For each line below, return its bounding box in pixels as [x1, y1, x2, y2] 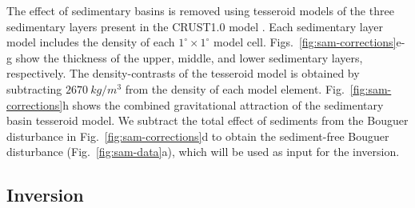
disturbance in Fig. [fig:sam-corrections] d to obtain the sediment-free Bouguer [6, 127, 389, 144]
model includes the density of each [6, 34, 175, 50]
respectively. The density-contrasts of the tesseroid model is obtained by [6, 65, 360, 82]
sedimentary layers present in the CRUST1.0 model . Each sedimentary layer [6, 18, 384, 34]
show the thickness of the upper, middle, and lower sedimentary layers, [15, 49, 363, 66]
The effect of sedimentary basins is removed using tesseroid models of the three [6, 2, 394, 18]
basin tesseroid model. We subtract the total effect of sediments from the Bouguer [6, 112, 409, 129]
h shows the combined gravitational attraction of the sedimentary [62, 96, 384, 113]
